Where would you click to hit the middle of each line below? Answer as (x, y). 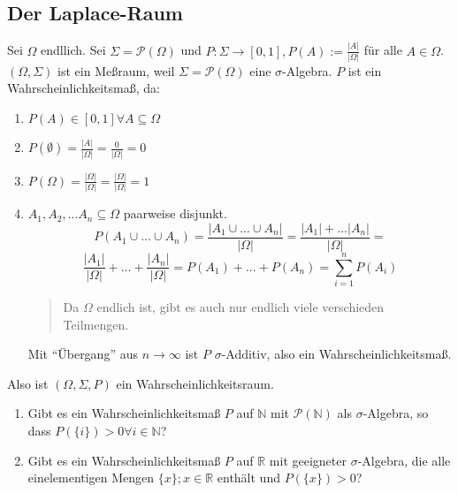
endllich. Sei (73, 50)
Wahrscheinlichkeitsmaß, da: (84, 88)
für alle (383, 50)
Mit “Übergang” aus (83, 354)
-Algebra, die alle (404, 460)
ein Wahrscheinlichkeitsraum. (195, 383)
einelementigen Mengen (91, 478)
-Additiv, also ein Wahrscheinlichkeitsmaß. (336, 354)
